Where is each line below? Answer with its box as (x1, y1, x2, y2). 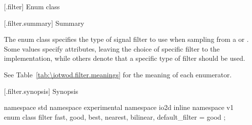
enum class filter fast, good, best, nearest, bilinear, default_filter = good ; (4, 111, 226, 122)
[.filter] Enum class (4, 1, 60, 11)
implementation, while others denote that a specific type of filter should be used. (4, 53, 245, 63)
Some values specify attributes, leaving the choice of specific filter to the (4, 43, 220, 54)
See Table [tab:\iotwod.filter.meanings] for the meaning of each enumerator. (4, 69, 232, 79)
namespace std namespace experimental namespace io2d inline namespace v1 (4, 102, 234, 112)
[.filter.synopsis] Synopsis (4, 86, 79, 96)
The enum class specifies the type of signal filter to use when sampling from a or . (4, 34, 249, 44)
